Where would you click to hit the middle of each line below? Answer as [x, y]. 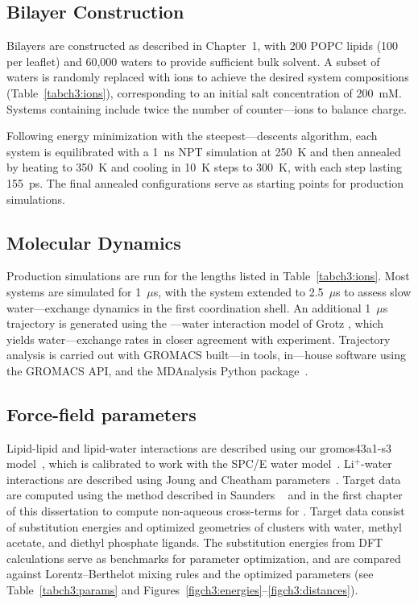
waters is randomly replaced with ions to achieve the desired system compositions [208, 77]
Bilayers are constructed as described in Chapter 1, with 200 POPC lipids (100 [203, 46]
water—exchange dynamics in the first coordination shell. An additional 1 [189, 307]
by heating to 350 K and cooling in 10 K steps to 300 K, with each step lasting [205, 167]
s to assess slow [374, 291]
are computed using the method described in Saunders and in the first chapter [205, 495]
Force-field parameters [101, 414]
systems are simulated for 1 [74, 291]
